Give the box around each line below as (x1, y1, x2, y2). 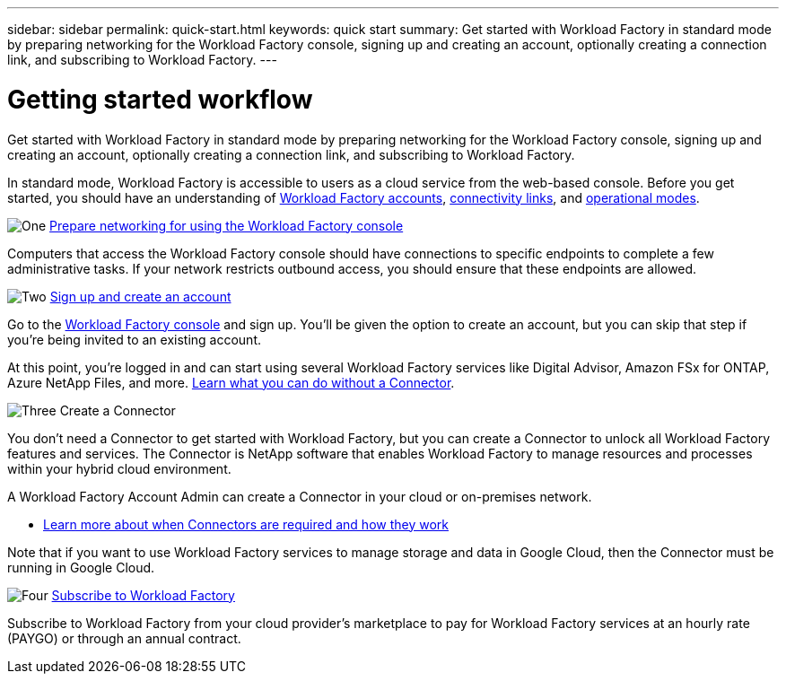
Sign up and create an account (49, 288, 231, 304)
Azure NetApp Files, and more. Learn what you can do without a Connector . (7, 374, 455, 390)
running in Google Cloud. (7, 559, 155, 575)
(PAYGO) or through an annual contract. (7, 630, 241, 646)
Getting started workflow (7, 83, 313, 115)
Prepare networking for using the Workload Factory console (49, 217, 404, 233)
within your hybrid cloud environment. (7, 460, 231, 476)
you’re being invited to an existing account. (7, 331, 262, 347)
